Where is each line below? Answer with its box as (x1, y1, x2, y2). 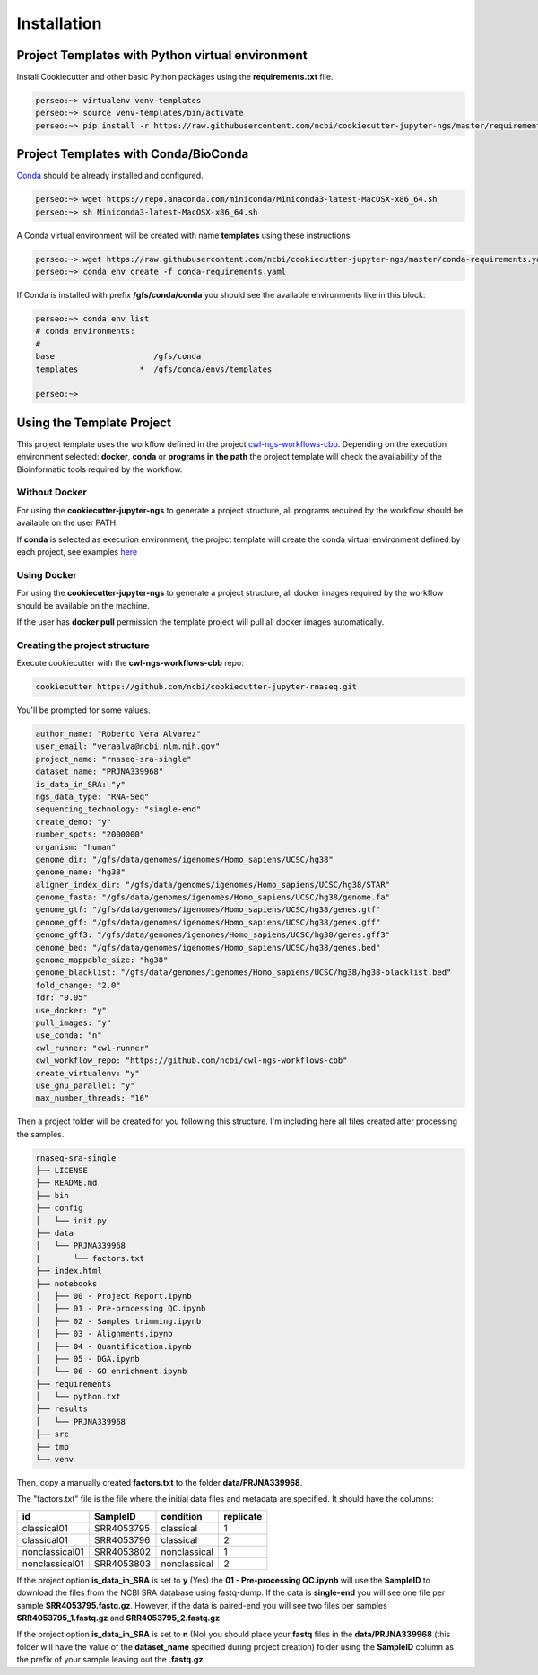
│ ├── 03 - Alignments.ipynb (35, 1329, 174, 1339)
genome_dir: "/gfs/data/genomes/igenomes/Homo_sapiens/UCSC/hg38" (35, 854, 334, 864)
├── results (35, 1404, 89, 1414)
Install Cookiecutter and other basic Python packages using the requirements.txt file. (16, 72, 334, 83)
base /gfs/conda (35, 351, 202, 362)
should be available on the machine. (16, 600, 150, 610)
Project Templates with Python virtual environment (16, 48, 308, 63)
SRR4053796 (94, 1533, 151, 1546)
